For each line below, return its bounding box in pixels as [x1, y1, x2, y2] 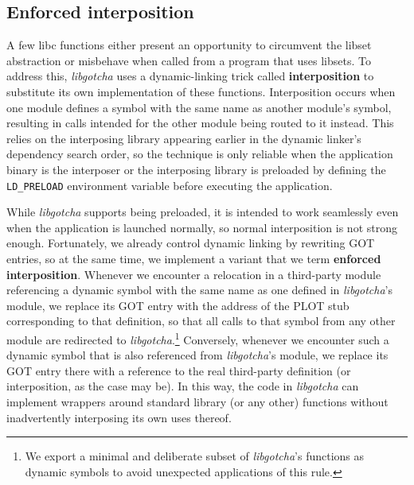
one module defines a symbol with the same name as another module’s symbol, [6, 99, 392, 115]
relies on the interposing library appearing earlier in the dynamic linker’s [6, 130, 361, 146]
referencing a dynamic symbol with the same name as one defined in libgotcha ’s [6, 281, 393, 298]
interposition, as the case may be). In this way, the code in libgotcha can [6, 378, 359, 394]
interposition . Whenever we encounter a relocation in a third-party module [6, 266, 381, 282]
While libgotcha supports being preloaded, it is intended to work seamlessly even [6, 204, 399, 220]
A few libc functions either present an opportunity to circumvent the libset [6, 37, 372, 53]
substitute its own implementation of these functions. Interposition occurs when [6, 83, 396, 99]
